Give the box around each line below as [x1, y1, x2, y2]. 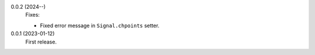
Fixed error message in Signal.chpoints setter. [40, 22, 160, 29]
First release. [25, 38, 57, 45]
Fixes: [25, 12, 40, 19]
